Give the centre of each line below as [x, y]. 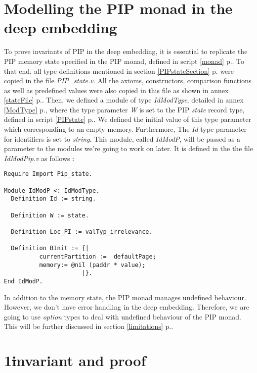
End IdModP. [23, 281]
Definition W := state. [50, 215]
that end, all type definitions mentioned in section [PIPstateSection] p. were [119, 71]
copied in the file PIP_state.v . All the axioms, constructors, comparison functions [128, 80]
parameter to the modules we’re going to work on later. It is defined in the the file [128, 148]
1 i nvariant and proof [75, 360]
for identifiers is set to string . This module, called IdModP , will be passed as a [122, 138]
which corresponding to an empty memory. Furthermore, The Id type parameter [126, 129]
